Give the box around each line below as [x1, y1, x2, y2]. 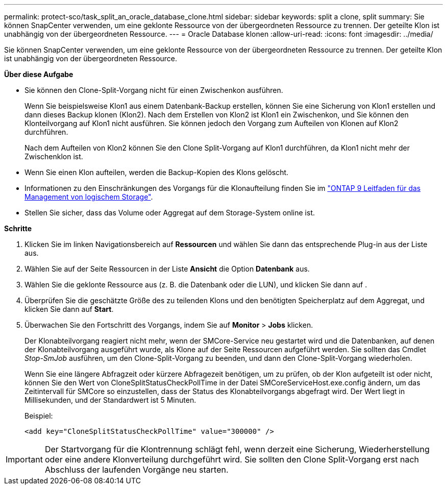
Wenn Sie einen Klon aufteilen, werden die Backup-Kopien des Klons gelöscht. [24, 168, 289, 177]
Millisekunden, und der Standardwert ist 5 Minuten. [24, 396, 196, 404]
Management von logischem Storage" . [24, 192, 153, 201]
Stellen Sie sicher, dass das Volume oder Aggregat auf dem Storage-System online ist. [24, 208, 315, 217]
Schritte [4, 224, 32, 233]
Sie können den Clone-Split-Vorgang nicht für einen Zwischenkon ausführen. [24, 86, 283, 94]
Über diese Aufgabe [4, 70, 73, 79]
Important [6, 454, 43, 464]
